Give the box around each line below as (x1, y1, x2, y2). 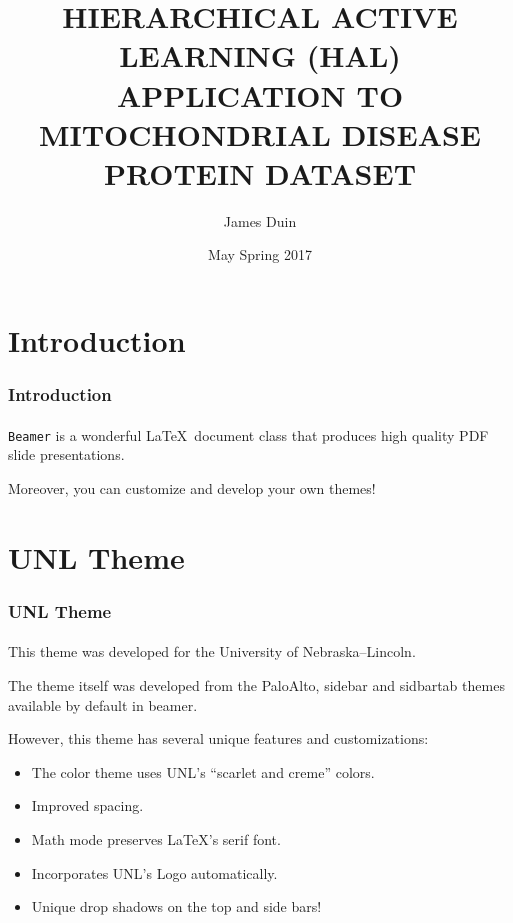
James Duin (223, 210, 297, 231)
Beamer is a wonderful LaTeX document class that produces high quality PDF (8, 424, 489, 445)
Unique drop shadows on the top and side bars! (31, 896, 322, 917)
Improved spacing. (31, 795, 144, 816)
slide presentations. (8, 444, 125, 465)
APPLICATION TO (116, 74, 404, 115)
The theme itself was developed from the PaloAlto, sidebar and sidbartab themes (8, 674, 505, 695)
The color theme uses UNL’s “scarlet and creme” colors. (31, 761, 375, 782)
